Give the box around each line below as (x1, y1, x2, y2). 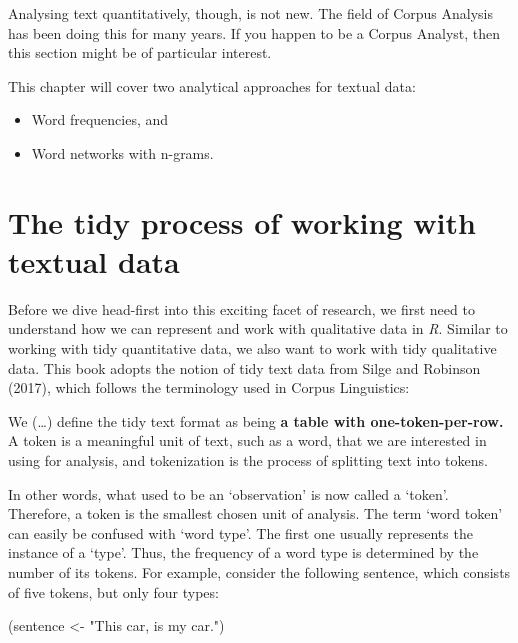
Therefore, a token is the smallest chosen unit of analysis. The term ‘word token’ (8, 503, 503, 524)
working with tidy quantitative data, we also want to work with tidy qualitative (8, 338, 497, 359)
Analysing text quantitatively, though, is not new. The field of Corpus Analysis (8, 3, 494, 23)
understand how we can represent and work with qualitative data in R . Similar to (8, 318, 508, 339)
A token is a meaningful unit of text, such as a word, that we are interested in (8, 430, 487, 451)
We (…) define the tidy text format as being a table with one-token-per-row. (8, 410, 504, 431)
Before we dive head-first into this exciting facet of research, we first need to (8, 298, 475, 319)
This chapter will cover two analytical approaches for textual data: (8, 75, 416, 96)
